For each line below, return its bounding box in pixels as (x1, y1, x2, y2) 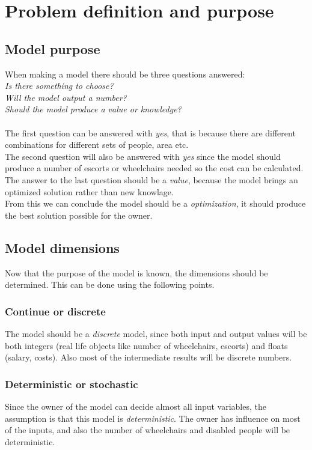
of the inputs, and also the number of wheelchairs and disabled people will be (5, 424, 290, 436)
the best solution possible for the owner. (5, 208, 153, 221)
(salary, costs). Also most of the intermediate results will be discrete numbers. (5, 351, 292, 363)
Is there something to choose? (5, 79, 114, 92)
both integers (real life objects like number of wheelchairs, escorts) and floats (5, 339, 288, 351)
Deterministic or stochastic (5, 376, 138, 391)
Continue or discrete (5, 303, 106, 318)
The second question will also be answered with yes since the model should (5, 150, 281, 162)
